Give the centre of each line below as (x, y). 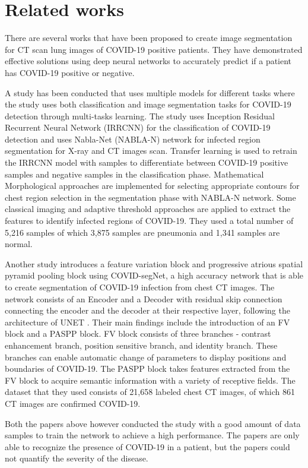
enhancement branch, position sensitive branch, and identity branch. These (141, 345)
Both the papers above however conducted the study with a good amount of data (153, 423)
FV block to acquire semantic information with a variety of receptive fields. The (150, 380)
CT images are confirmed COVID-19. (73, 403)
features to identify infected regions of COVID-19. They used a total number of (149, 221)
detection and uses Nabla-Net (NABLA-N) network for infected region (133, 139)
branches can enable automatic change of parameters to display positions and (146, 357)
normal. (19, 244)
